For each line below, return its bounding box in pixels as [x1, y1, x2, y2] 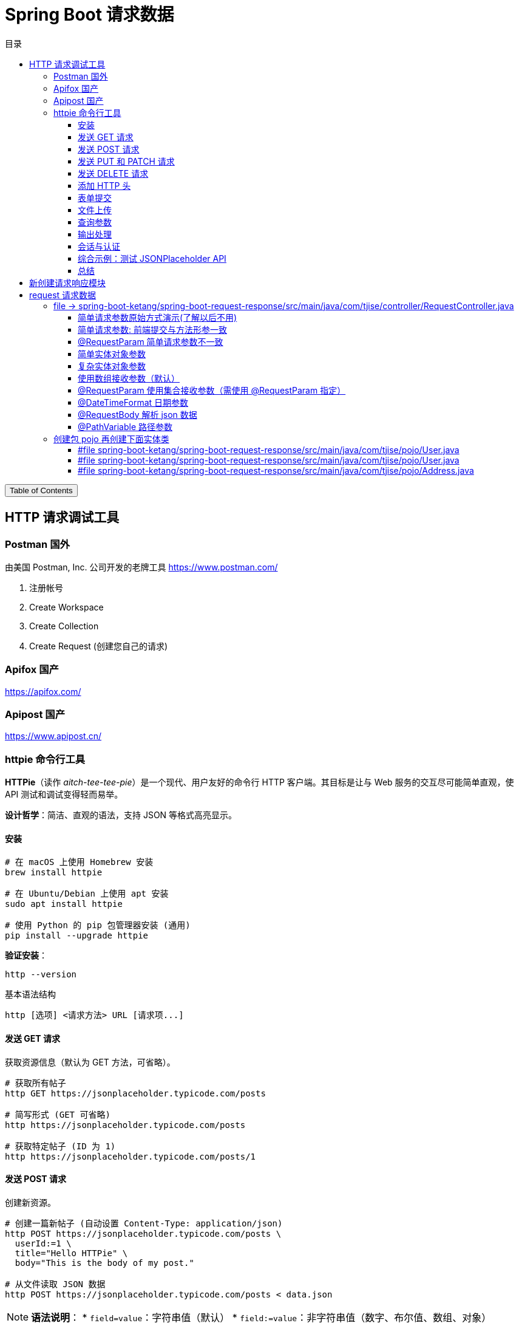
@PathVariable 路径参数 [78, 421, 173, 432]
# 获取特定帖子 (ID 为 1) [5, 1141, 116, 1151]
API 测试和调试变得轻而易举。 [5, 789, 123, 800]
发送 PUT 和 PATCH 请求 [78, 156, 175, 166]
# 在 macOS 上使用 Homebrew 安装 [5, 857, 154, 867]
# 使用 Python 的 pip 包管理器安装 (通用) [5, 920, 191, 931]
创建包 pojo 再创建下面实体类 [53, 433, 169, 444]
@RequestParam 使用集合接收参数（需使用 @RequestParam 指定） [78, 385, 346, 395]
